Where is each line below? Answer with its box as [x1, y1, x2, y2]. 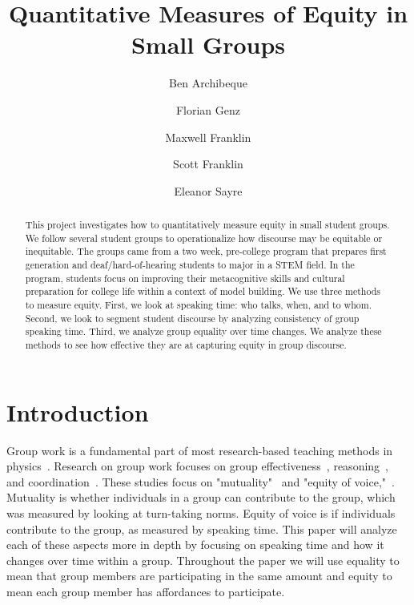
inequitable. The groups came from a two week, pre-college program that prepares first [25, 244, 387, 258]
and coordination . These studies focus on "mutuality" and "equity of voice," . [6, 473, 395, 490]
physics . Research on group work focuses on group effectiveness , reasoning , [6, 458, 388, 474]
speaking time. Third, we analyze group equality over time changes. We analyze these [25, 325, 382, 338]
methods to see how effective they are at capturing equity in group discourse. [25, 337, 347, 351]
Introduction [6, 395, 149, 428]
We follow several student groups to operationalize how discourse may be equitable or [25, 231, 383, 244]
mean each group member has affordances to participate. [6, 583, 285, 599]
